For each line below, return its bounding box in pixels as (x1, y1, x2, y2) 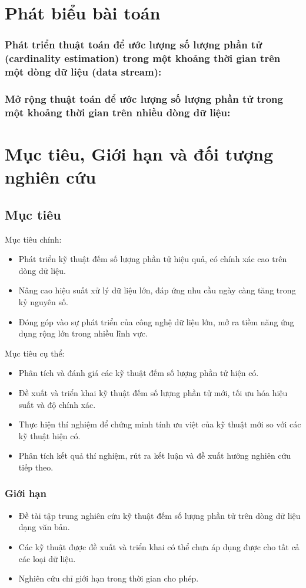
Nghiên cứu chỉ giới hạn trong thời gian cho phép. (18, 572, 199, 584)
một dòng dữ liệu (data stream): (5, 64, 162, 79)
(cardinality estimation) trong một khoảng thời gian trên (5, 51, 281, 66)
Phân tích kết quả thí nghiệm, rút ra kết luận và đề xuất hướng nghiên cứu (18, 449, 291, 462)
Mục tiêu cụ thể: (5, 347, 65, 359)
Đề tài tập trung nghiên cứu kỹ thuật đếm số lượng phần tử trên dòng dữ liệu (18, 509, 301, 521)
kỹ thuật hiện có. (18, 429, 81, 442)
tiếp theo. (18, 460, 54, 473)
